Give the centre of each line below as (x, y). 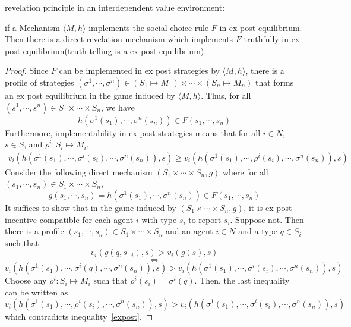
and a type (258, 231)
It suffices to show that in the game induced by (91, 207)
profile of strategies (39, 82)
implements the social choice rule (149, 27)
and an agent (189, 231)
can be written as (37, 292)
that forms (274, 82)
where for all (245, 172)
